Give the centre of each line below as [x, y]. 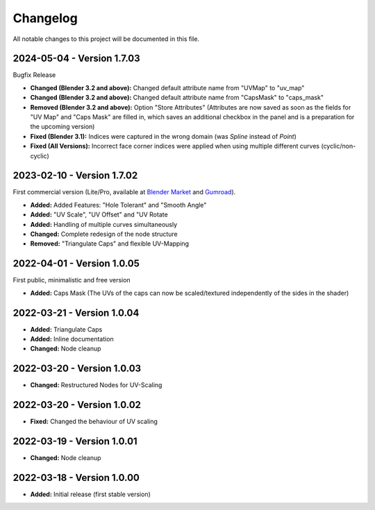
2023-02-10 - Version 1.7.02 [75, 176]
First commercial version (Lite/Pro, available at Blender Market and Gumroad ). [124, 192]
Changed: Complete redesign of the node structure [104, 234]
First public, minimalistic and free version [72, 280]
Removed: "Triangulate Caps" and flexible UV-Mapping [110, 244]
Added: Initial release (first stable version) [90, 494]
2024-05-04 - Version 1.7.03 [76, 59]
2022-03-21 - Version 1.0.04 [76, 313]
